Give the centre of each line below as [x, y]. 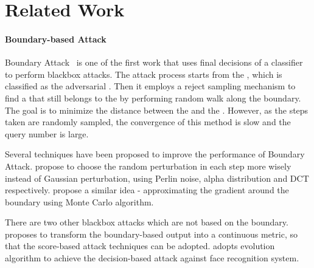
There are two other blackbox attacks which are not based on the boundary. [147, 222]
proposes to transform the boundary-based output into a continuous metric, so [151, 234]
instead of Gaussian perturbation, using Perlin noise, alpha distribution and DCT [157, 178]
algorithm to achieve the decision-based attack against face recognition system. [152, 258]
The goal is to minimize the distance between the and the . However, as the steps [157, 110]
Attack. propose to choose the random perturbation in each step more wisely [148, 166]
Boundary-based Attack [56, 39]
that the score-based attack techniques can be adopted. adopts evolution [140, 246]
